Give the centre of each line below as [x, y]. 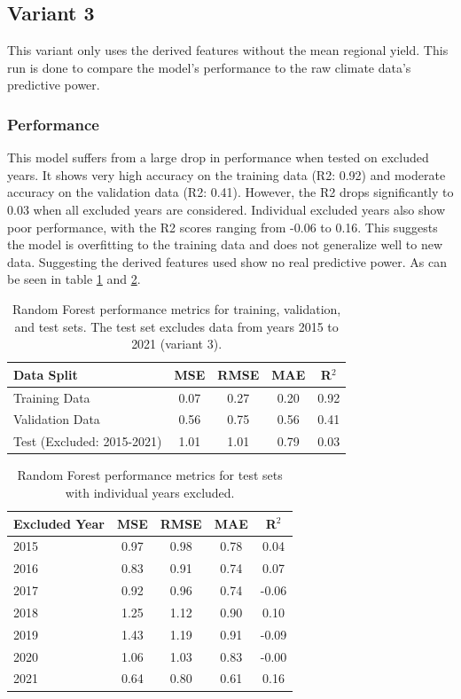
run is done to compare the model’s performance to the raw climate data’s [209, 67]
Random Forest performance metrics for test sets [150, 475]
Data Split [46, 374]
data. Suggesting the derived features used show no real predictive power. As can [227, 261]
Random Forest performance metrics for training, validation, [176, 308]
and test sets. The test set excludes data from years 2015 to [176, 326]
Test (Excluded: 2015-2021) [88, 441]
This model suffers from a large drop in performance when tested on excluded [218, 157]
